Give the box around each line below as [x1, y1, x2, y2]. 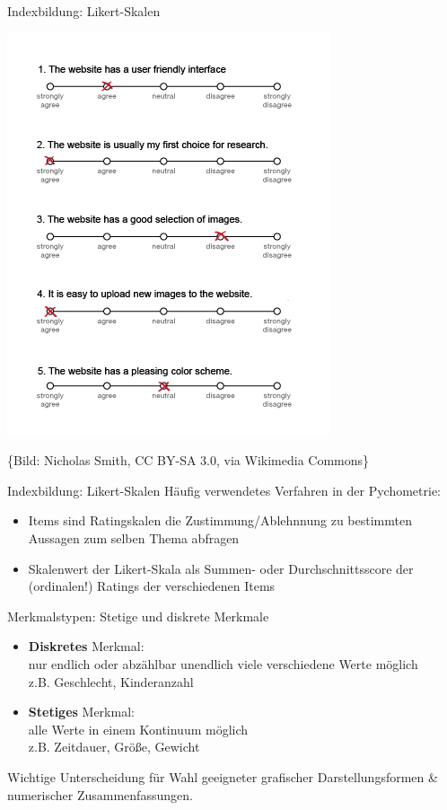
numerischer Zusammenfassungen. [7, 785, 193, 804]
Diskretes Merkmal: [28, 637, 145, 656]
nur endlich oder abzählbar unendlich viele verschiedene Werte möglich [28, 654, 418, 673]
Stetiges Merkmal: [28, 702, 135, 721]
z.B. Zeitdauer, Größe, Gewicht [28, 737, 200, 756]
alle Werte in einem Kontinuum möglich [28, 719, 249, 738]
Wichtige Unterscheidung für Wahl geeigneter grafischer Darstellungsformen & [7, 767, 438, 786]
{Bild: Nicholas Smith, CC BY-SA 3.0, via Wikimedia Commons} [7, 451, 370, 470]
